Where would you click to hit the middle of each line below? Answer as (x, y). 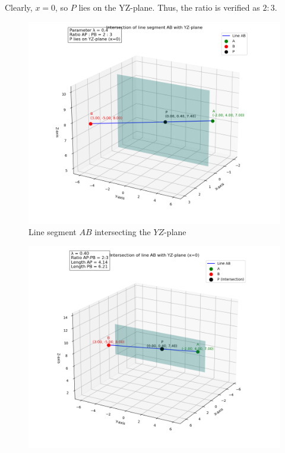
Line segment (53, 232)
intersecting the (123, 232)
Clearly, (19, 7)
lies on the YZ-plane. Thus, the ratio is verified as (169, 7)
